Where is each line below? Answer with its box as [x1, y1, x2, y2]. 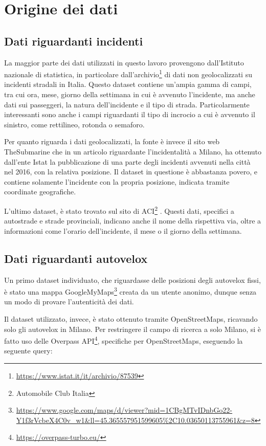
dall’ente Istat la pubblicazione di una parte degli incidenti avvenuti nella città [4, 156, 251, 167]
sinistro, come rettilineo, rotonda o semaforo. [4, 119, 145, 129]
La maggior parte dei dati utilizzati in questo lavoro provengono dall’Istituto [4, 57, 244, 68]
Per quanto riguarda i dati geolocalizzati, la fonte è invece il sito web [4, 136, 220, 147]
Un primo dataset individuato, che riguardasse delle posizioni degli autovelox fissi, [4, 274, 261, 285]
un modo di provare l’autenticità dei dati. [4, 296, 134, 307]
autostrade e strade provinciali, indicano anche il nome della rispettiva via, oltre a [4, 215, 261, 226]
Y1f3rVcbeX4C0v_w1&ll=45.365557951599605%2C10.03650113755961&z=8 [16, 414, 255, 425]
